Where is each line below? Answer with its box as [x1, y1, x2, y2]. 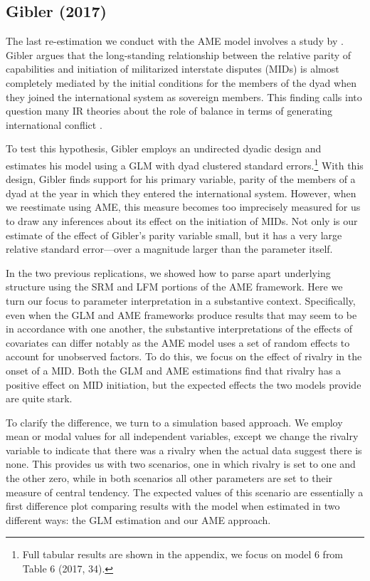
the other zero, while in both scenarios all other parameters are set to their [6, 471, 333, 486]
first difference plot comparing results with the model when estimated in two [6, 498, 340, 513]
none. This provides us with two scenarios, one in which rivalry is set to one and [6, 456, 356, 471]
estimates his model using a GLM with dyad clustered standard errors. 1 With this [6, 155, 364, 172]
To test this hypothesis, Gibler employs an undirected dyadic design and [6, 141, 322, 156]
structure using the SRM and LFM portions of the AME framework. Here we [6, 279, 343, 294]
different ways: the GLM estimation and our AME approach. [6, 512, 271, 527]
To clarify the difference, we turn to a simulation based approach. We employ [6, 414, 343, 429]
